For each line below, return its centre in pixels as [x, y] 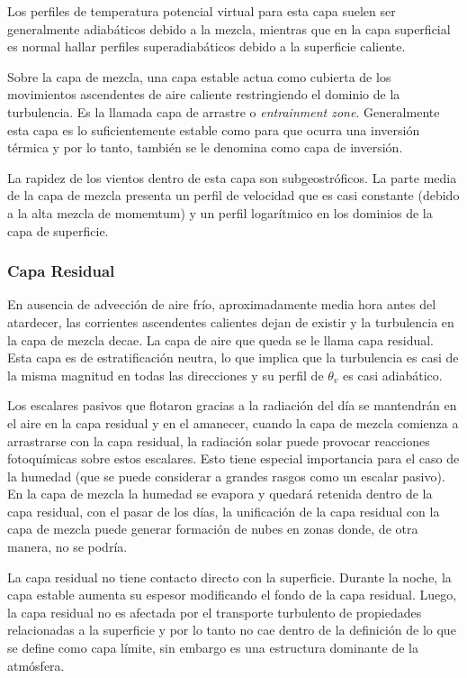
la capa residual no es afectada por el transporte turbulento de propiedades [215, 612]
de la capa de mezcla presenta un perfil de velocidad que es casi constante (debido [233, 195]
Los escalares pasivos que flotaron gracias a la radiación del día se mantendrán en [232, 405]
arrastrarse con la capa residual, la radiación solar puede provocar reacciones [219, 440]
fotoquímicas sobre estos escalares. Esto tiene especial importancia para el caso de [233, 458]
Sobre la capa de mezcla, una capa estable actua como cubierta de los [199, 76]
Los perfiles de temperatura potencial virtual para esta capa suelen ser [202, 11]
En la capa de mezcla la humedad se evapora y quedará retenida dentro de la [220, 494]
